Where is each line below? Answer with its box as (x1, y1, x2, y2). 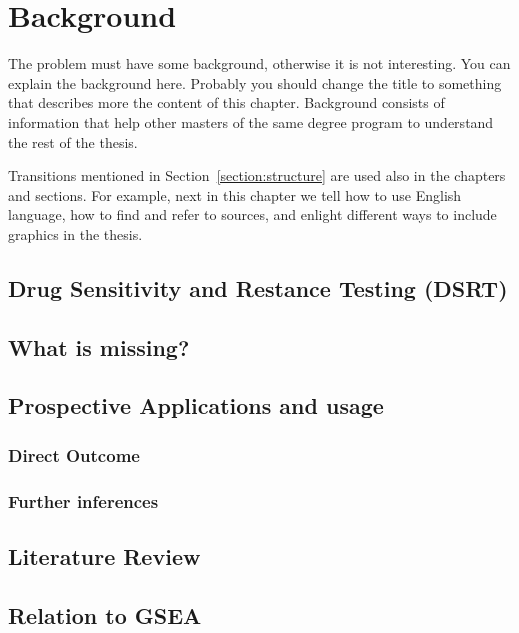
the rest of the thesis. (8, 131, 138, 152)
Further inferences (8, 488, 159, 513)
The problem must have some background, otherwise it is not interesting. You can (8, 53, 511, 74)
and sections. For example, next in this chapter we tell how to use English (8, 184, 462, 205)
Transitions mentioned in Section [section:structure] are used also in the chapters (8, 165, 506, 186)
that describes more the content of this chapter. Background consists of (8, 92, 445, 113)
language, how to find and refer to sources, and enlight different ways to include (8, 204, 497, 225)
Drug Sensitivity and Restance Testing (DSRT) (8, 272, 508, 303)
